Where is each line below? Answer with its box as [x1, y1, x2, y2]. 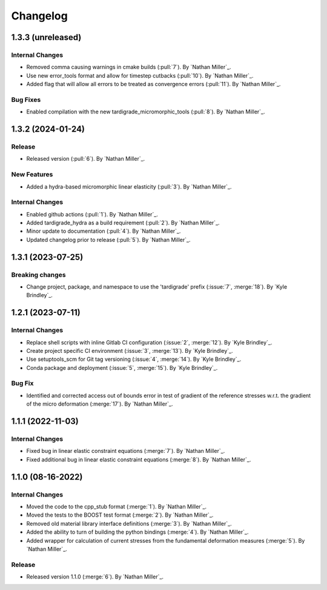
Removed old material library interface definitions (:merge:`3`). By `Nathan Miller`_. [26, 520, 233, 527]
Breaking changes [11, 270, 66, 279]
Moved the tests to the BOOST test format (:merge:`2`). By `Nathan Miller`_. [26, 511, 214, 518]
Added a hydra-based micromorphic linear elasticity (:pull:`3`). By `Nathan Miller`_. [26, 183, 232, 190]
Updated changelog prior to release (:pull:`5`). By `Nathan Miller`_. [26, 236, 191, 243]
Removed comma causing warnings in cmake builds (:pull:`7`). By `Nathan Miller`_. [26, 64, 231, 71]
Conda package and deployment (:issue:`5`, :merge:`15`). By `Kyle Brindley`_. [26, 364, 218, 371]
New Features [11, 170, 53, 179]
